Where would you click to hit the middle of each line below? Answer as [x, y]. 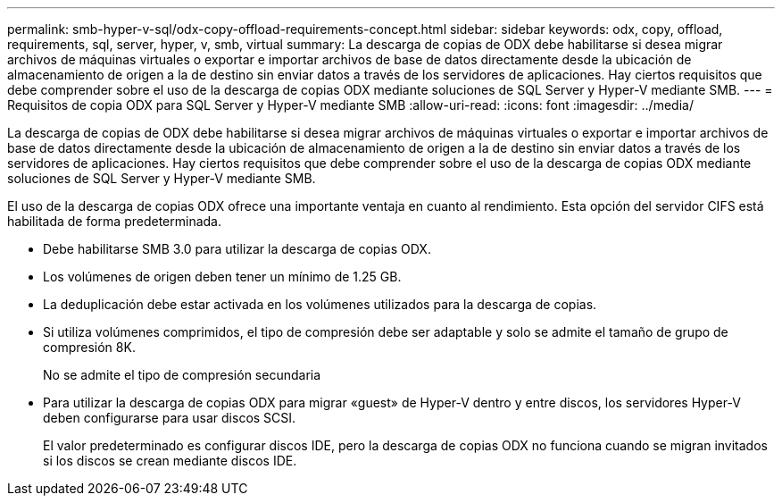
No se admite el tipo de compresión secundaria [182, 375]
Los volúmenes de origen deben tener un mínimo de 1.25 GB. [222, 277]
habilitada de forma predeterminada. [115, 221]
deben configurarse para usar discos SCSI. [170, 418]
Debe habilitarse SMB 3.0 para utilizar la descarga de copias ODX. [237, 249]
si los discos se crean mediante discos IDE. [170, 461]
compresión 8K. [89, 347]
